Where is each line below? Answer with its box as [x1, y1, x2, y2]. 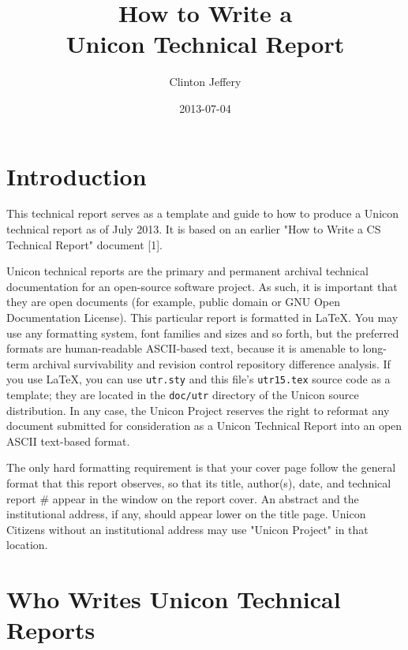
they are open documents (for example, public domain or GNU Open [6, 293, 341, 310]
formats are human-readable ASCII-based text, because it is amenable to [6, 340, 359, 357]
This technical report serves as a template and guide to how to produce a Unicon [6, 205, 399, 222]
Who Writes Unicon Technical [6, 583, 341, 615]
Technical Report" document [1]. [6, 236, 163, 252]
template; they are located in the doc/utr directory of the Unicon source [6, 387, 359, 403]
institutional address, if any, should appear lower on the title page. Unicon [6, 506, 366, 522]
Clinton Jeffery [169, 73, 241, 90]
